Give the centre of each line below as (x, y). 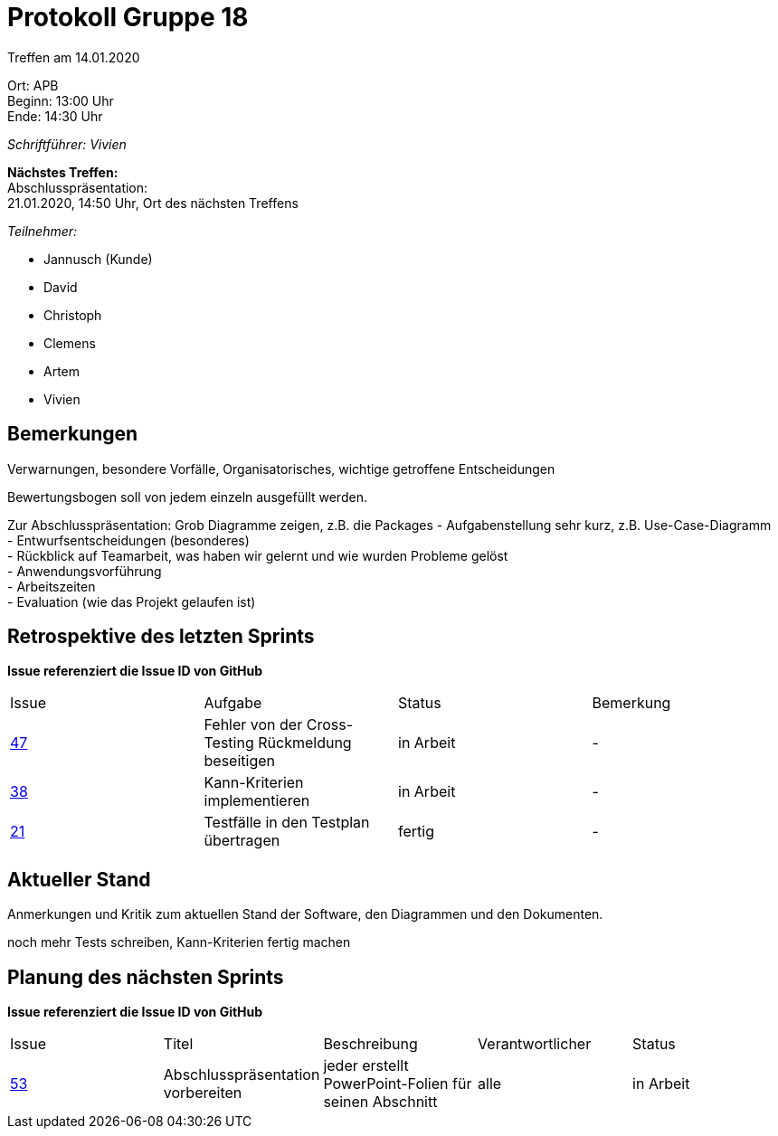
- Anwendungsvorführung (85, 571)
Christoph (73, 315)
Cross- (329, 725)
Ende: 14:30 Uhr (55, 116)
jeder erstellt (366, 1066)
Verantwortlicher (535, 1044)
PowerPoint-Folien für (398, 1084)
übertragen (242, 841)
